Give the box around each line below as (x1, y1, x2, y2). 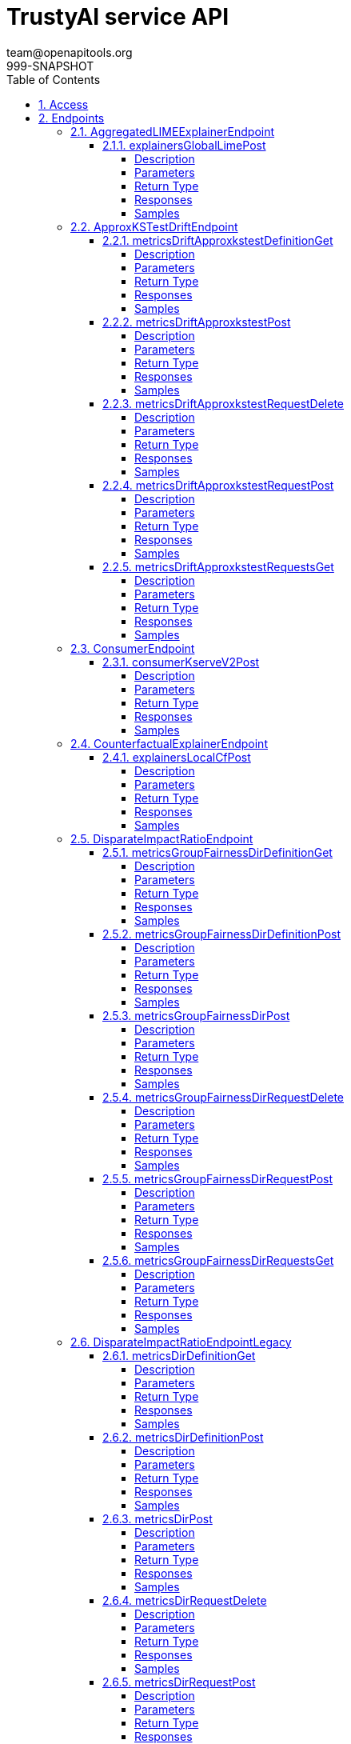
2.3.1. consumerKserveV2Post (102, 654, 260, 669)
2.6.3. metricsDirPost (102, 1511, 213, 1526)
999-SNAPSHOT (6, 58, 94, 73)
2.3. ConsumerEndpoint (70, 641, 195, 655)
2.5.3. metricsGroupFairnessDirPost (102, 1008, 290, 1022)
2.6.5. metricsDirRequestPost (102, 1674, 256, 1689)
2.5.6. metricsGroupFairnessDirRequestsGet (102, 1253, 334, 1267)
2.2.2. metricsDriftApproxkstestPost (102, 314, 291, 329)
